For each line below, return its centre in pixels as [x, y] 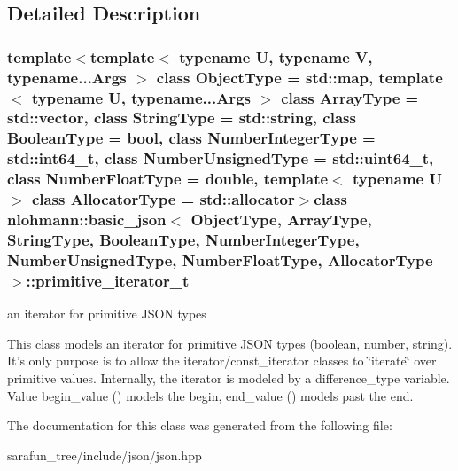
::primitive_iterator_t [108, 280]
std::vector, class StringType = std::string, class [182, 118]
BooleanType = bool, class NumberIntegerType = [191, 138]
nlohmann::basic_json [87, 220]
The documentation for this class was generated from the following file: [200, 425]
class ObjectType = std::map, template [299, 77]
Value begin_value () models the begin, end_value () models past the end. [210, 395]
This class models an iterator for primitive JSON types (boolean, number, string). [230, 343]
